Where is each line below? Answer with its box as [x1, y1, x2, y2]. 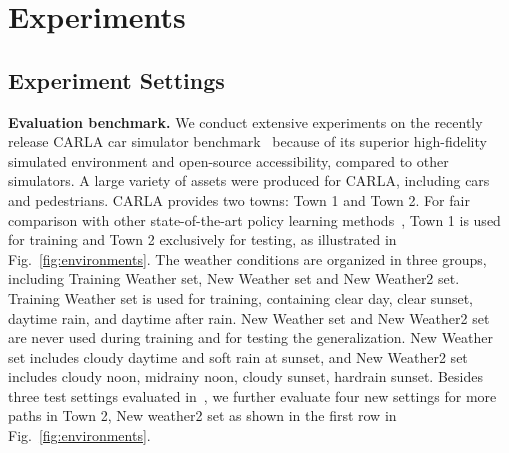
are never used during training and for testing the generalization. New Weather [8, 327, 494, 348]
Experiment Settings [8, 64, 225, 95]
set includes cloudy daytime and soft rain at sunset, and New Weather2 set [8, 346, 468, 367]
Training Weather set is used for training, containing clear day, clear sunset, [8, 287, 473, 308]
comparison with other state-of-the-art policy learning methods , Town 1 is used [8, 209, 501, 230]
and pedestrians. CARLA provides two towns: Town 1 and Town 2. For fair [8, 189, 470, 210]
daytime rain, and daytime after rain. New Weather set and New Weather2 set [8, 307, 490, 328]
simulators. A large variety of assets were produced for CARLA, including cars [8, 170, 490, 191]
